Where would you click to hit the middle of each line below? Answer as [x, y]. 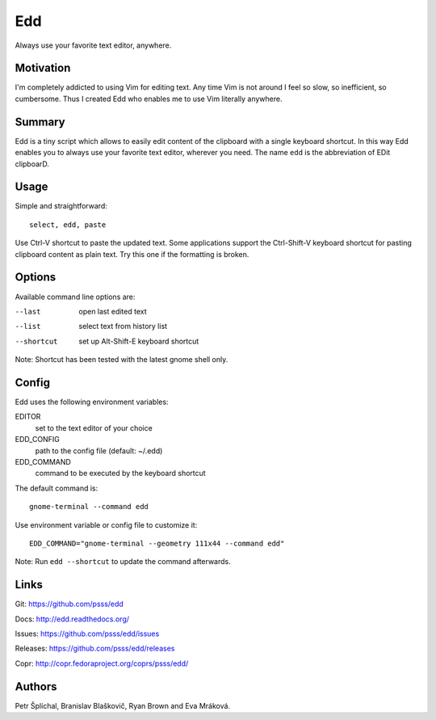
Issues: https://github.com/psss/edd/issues [87, 634]
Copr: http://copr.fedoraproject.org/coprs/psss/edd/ [102, 663]
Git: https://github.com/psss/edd [69, 604]
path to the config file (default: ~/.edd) [99, 451]
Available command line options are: [75, 297]
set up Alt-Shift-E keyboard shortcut [139, 341]
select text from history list [123, 326]
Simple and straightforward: [61, 206]
